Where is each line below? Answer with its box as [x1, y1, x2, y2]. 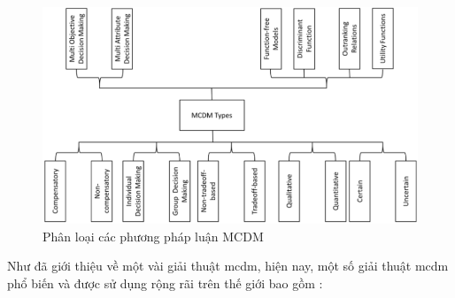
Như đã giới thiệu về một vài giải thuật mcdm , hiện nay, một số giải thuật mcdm [7, 256, 449, 275]
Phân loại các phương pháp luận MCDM [42, 226, 264, 245]
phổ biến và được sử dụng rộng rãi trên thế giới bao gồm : [7, 273, 323, 292]
